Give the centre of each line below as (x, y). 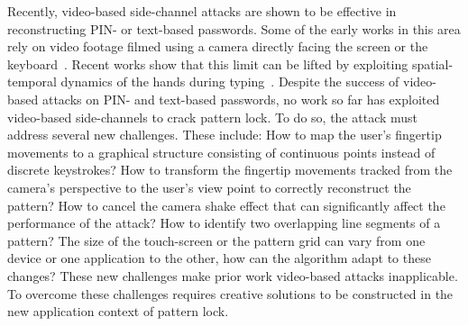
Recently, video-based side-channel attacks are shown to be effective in (202, 11)
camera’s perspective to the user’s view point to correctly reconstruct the (209, 187)
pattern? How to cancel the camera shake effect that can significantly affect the (226, 205)
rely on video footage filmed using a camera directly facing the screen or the (218, 46)
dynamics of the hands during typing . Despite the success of (230, 81)
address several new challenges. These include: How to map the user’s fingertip (225, 135)
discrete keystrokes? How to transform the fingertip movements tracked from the (230, 170)
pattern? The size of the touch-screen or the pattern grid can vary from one (216, 240)
